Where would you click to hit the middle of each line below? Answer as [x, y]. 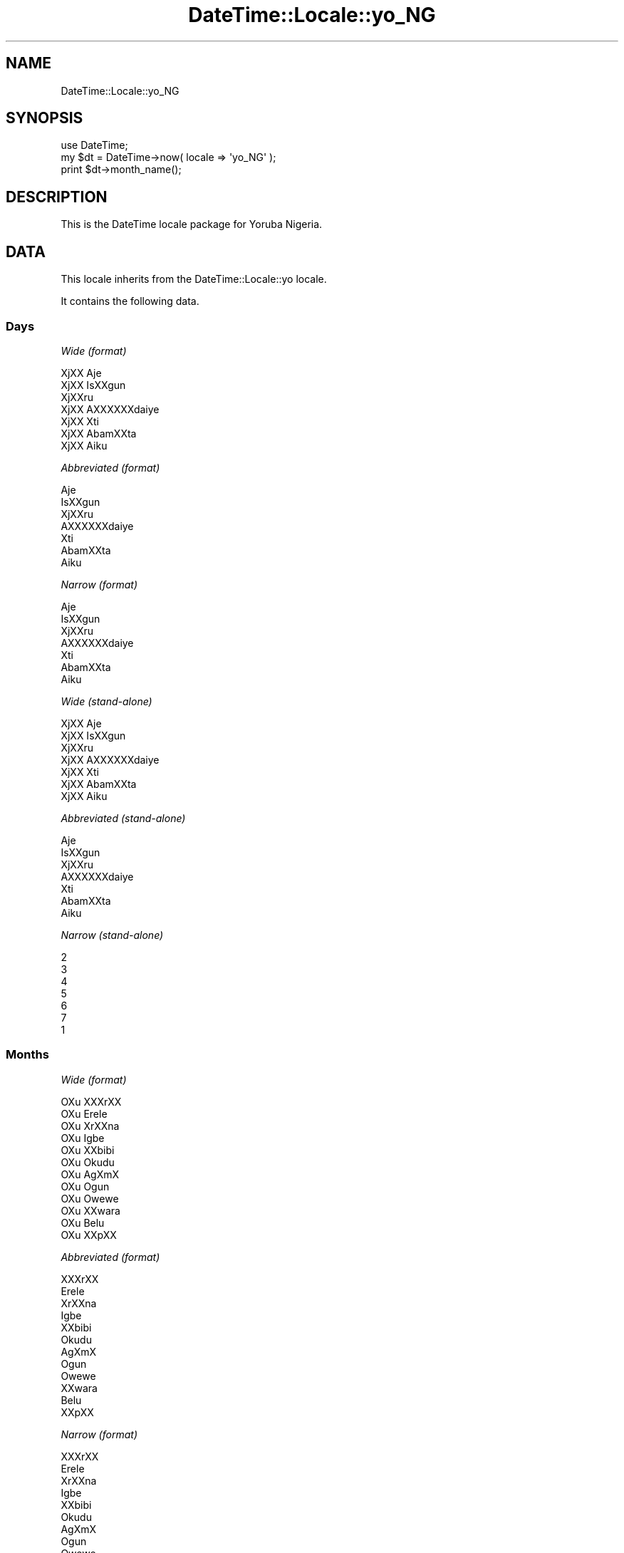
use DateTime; [94, 145]
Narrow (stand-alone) [112, 935]
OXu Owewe [90, 1198]
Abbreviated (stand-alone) [123, 818]
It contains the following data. [130, 301]
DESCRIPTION [57, 197]
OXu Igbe [83, 1138]
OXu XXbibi [88, 1150]
